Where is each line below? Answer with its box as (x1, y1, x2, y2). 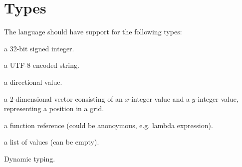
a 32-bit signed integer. (4, 43, 74, 53)
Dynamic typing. (4, 153, 55, 164)
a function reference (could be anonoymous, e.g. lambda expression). (4, 120, 213, 130)
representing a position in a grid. (4, 103, 104, 114)
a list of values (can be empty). (4, 137, 99, 147)
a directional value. (4, 76, 62, 87)
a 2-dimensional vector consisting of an (4, 93, 123, 104)
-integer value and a (129, 93, 190, 104)
